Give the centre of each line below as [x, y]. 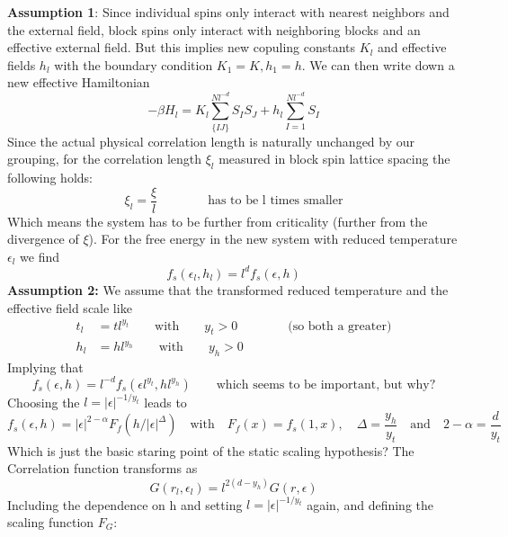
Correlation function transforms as [102, 468]
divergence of [43, 239]
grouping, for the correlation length [105, 159]
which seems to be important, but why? [326, 385]
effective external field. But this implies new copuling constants [182, 47]
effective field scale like [70, 307]
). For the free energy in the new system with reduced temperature [273, 239]
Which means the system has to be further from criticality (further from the [218, 221]
